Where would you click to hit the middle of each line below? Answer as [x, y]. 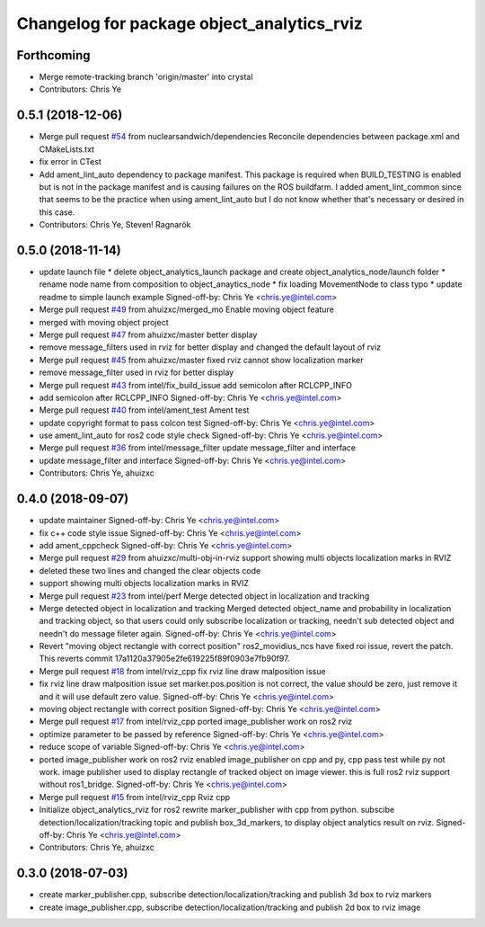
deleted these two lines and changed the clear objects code [150, 570]
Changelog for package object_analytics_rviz [190, 23]
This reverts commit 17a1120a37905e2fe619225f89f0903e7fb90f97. [164, 659]
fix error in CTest [71, 162]
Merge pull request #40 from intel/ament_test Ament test [144, 410]
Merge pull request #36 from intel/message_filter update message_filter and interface [198, 448]
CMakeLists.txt [66, 149]
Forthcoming [53, 55]
